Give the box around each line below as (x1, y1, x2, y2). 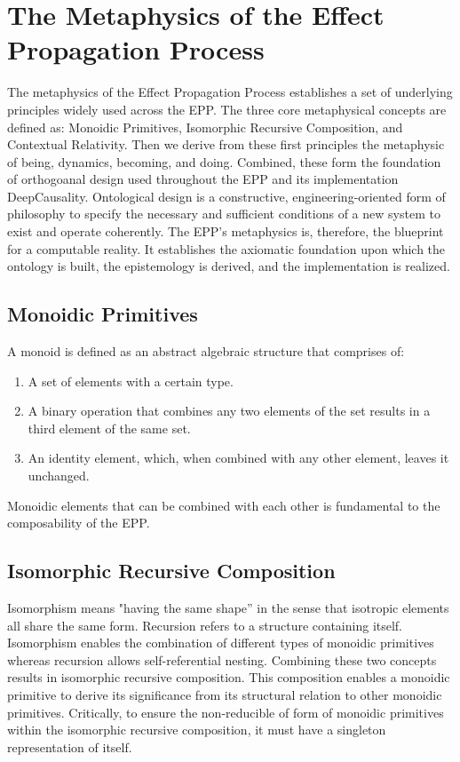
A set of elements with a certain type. (28, 371, 234, 390)
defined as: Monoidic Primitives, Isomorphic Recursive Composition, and (7, 117, 403, 136)
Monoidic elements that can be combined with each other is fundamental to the (7, 496, 440, 514)
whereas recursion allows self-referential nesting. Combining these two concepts (7, 650, 437, 669)
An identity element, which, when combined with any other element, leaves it (28, 448, 449, 467)
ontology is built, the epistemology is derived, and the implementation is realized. (7, 257, 450, 275)
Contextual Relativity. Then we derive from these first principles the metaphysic (7, 135, 445, 154)
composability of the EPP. (7, 513, 150, 532)
